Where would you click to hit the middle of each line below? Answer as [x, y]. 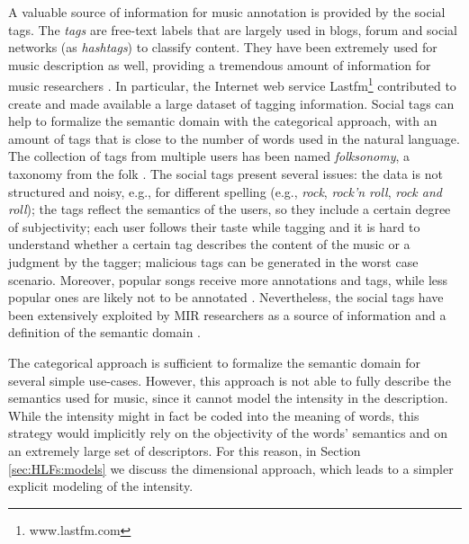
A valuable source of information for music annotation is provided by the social [227, 12]
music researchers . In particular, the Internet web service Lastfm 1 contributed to [232, 85]
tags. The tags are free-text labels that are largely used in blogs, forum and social [233, 29]
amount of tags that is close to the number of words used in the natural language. [234, 138]
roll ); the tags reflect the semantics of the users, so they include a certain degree [230, 209]
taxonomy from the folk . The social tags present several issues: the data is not [225, 174]
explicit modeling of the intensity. [101, 486]
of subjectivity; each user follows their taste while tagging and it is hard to [214, 226]
